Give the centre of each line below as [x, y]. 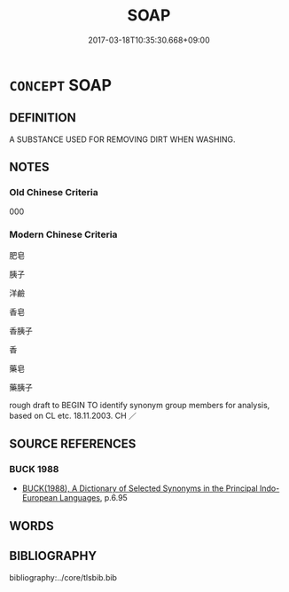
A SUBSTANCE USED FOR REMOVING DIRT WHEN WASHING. [122, 139]
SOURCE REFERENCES [73, 444]
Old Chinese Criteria [54, 193]
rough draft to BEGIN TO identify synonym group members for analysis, [140, 405]
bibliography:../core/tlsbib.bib [63, 577]
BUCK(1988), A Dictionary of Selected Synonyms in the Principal [140, 488]
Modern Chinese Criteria [63, 234]
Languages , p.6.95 [94, 498]
